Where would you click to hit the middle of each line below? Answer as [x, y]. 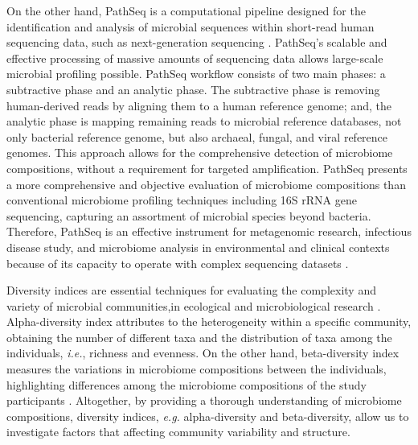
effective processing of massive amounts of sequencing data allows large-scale [195, 58]
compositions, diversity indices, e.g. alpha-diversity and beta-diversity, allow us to [208, 416]
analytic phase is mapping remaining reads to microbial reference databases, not [204, 121]
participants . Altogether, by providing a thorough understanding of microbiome [204, 400]
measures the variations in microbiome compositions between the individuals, [197, 369]
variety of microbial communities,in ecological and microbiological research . [194, 305]
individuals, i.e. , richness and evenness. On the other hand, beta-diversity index [203, 353]
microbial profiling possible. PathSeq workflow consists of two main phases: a [196, 74]
